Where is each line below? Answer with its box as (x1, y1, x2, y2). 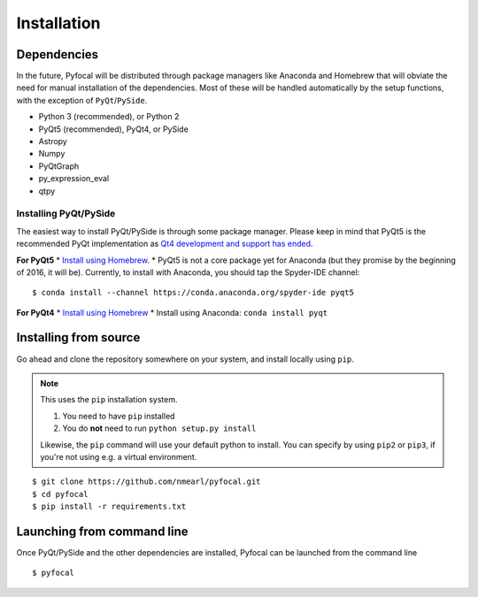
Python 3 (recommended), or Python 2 (38, 111, 180, 122)
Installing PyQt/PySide (16, 208, 116, 220)
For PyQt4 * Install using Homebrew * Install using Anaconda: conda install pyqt (16, 307, 328, 318)
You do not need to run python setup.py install (62, 423, 257, 433)
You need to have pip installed (62, 410, 175, 421)
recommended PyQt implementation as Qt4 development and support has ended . (16, 239, 313, 249)
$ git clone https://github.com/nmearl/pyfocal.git (32, 477, 261, 486)
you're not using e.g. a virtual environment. (40, 451, 197, 462)
